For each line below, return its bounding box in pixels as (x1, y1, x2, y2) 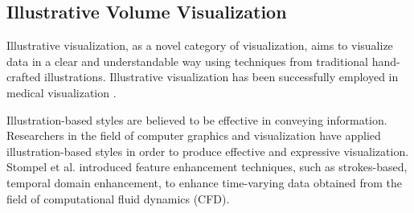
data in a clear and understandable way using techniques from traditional (6, 52, 368, 69)
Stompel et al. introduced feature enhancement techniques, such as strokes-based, (6, 158, 408, 175)
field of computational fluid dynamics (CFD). (6, 190, 230, 207)
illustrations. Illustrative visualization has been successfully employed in (44, 68, 399, 85)
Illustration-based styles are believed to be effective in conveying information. (6, 111, 387, 128)
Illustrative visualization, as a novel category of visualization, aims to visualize (6, 37, 393, 54)
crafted (6, 68, 41, 85)
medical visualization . (6, 84, 117, 100)
